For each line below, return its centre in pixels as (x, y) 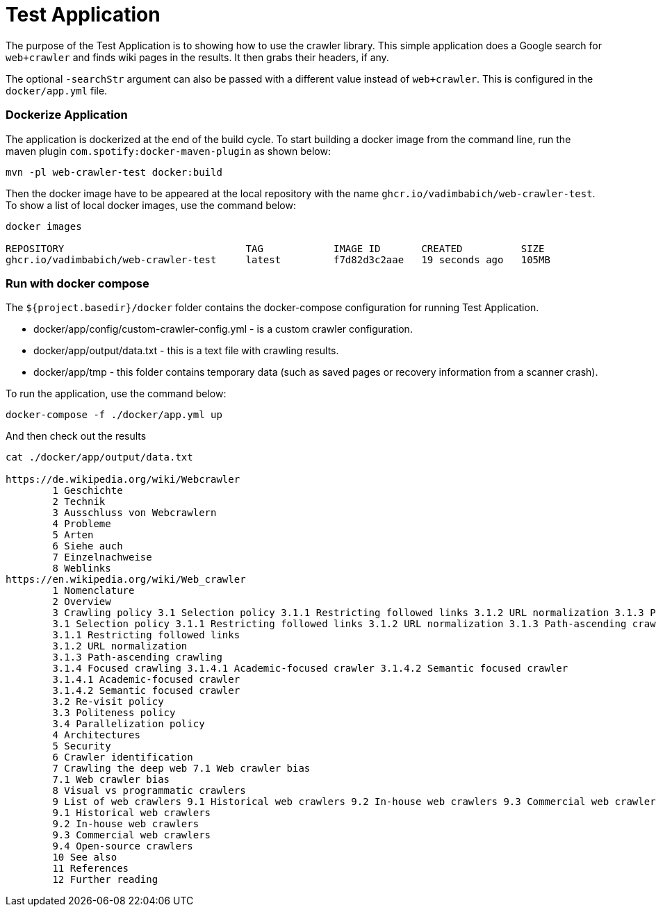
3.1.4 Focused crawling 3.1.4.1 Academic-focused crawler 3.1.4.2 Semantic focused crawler (310, 669)
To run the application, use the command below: (116, 394)
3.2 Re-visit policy (108, 702)
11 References (91, 869)
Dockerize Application (67, 115)
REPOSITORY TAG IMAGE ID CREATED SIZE (275, 248)
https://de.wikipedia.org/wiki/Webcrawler (123, 480)
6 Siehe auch (88, 546)
